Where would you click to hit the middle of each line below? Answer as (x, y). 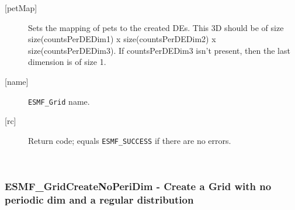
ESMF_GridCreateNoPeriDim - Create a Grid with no (138, 186)
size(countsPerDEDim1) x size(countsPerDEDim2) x (122, 39)
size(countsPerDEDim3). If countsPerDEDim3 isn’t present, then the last (159, 50)
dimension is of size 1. (67, 62)
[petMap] (21, 8)
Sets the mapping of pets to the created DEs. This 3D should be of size (156, 27)
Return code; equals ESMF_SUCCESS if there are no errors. (130, 140)
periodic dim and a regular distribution (99, 199)
